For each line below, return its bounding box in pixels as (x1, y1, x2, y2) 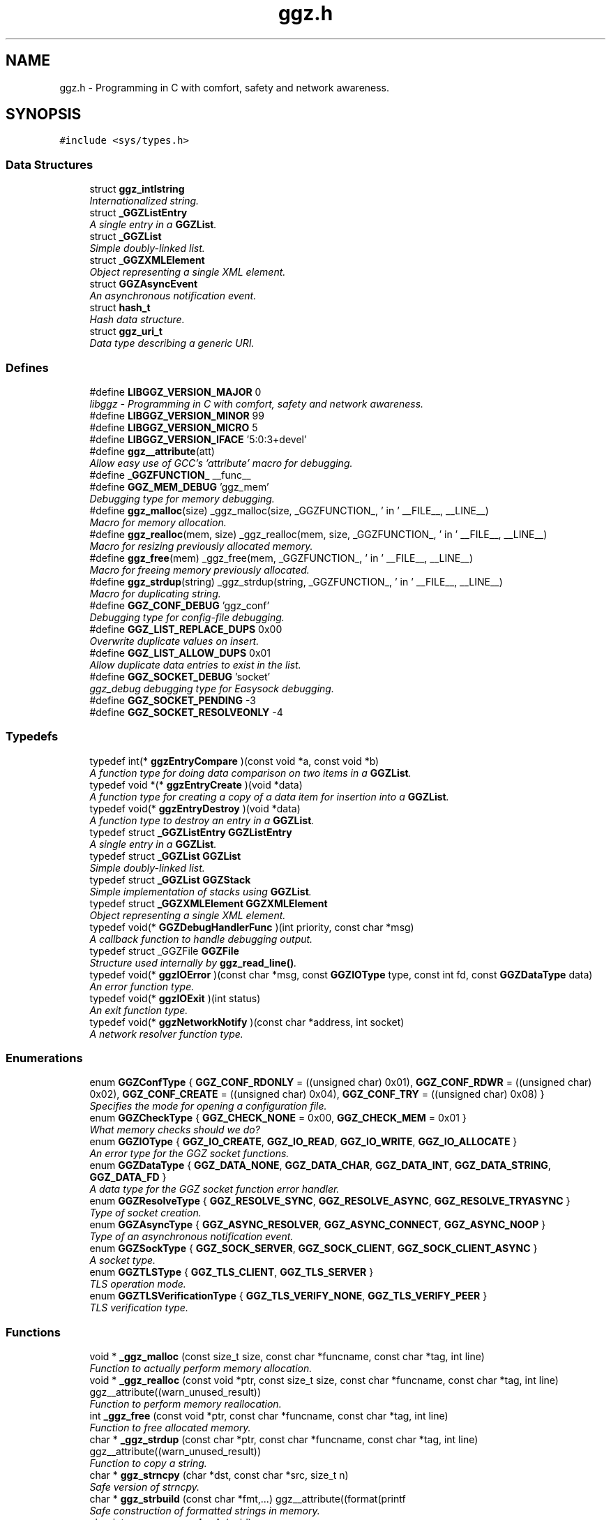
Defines (6, 360, 49, 375)
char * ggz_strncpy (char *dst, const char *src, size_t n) (89, 1469, 349, 1482)
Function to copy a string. (89, 1457, 207, 1470)
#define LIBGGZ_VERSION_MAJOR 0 (89, 385, 262, 398)
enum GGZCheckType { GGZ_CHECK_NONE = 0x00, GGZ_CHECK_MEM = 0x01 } (89, 1112, 467, 1124)
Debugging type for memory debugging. (89, 492, 275, 505)
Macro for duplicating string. (89, 587, 221, 599)
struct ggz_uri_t (89, 325, 163, 338)
